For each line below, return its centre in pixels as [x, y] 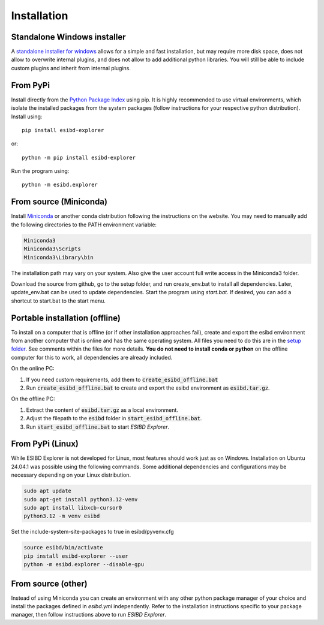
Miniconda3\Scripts [52, 249]
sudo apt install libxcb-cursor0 [73, 508]
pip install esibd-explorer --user [76, 556]
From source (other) [49, 583]
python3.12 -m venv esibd [62, 516]
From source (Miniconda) [59, 202]
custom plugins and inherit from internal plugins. [71, 68]
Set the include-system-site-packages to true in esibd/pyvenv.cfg [92, 532]
